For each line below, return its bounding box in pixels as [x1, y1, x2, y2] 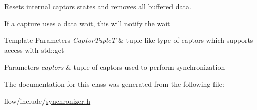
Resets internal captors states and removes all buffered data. [4, 1, 191, 11]
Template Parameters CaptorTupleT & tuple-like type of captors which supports [4, 35, 253, 45]
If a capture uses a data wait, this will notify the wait [4, 18, 170, 28]
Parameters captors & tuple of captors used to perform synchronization [4, 62, 225, 72]
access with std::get [4, 44, 64, 55]
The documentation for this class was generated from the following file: [4, 78, 224, 89]
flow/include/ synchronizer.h [4, 95, 91, 106]
